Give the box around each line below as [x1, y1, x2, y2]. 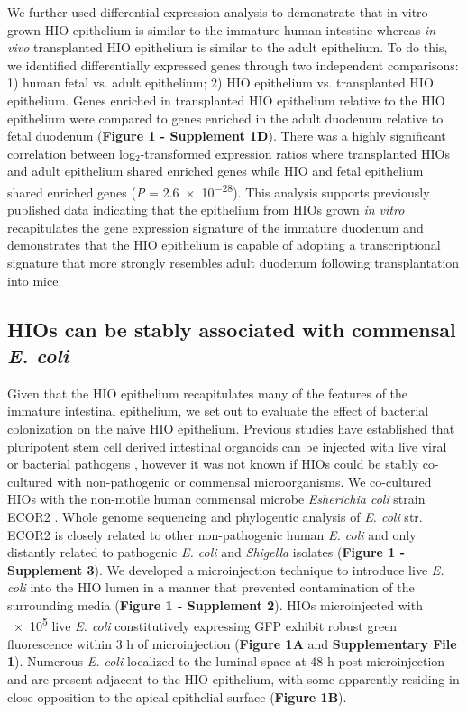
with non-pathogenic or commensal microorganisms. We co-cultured [57, 471, 432, 490]
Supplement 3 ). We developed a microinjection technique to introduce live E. [7, 560, 444, 579]
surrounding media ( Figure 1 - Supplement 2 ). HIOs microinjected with [7, 595, 423, 614]
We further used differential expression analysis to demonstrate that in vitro [7, 3, 428, 21]
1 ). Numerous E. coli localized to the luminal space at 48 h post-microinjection [7, 652, 445, 671]
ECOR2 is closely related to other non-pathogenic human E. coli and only [7, 525, 417, 544]
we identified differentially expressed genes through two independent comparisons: [7, 55, 459, 74]
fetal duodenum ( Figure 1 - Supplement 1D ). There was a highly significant [7, 126, 446, 145]
